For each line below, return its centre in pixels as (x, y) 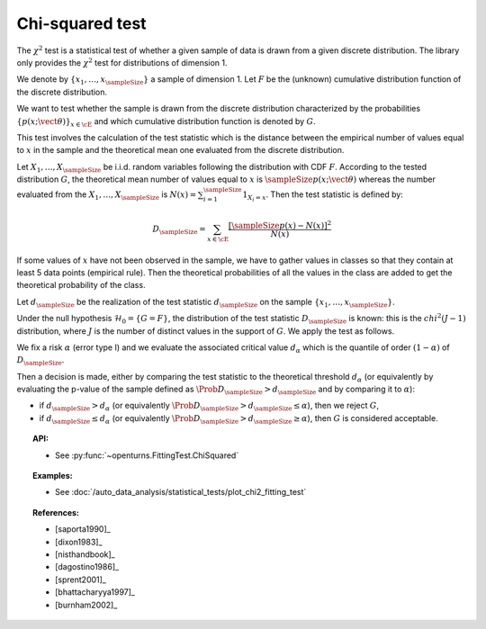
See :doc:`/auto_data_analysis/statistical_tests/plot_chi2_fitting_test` (181, 492)
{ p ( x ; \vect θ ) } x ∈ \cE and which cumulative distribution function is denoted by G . (166, 122)
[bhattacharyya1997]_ (95, 592)
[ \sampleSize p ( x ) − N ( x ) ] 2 (280, 225)
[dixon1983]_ (79, 542)
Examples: (53, 476)
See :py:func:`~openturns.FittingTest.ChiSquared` (147, 455)
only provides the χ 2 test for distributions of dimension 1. (122, 62)
